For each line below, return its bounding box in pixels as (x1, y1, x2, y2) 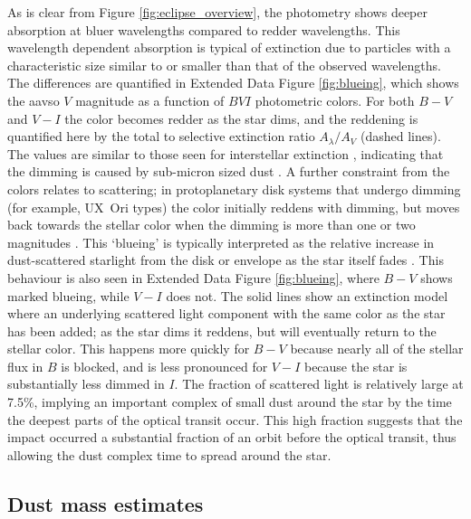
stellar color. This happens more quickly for (7, 339, 250, 358)
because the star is (303, 356, 408, 375)
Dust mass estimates (7, 489, 204, 517)
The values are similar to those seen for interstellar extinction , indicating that (7, 144, 444, 163)
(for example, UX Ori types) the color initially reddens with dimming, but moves (7, 197, 460, 216)
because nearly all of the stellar (290, 339, 464, 358)
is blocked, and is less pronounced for (61, 356, 268, 375)
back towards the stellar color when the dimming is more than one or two (7, 215, 416, 234)
